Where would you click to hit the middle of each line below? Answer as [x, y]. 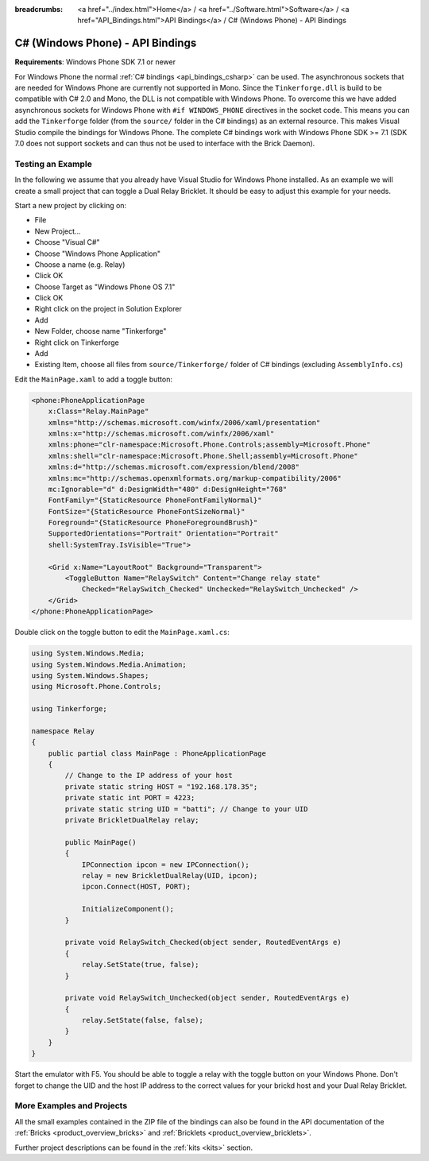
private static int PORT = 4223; [130, 798]
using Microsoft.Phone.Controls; [97, 687]
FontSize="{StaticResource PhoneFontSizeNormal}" [147, 511]
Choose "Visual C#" [67, 242]
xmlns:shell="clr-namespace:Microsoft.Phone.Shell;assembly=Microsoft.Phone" [203, 456]
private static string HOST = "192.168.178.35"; [161, 786]
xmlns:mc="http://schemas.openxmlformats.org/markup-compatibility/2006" [195, 478]
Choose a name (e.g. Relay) [80, 264]
